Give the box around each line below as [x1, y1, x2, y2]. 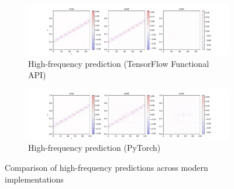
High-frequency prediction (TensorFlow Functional [28, 57, 209, 69]
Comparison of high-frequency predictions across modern [5, 161, 208, 173]
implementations [5, 173, 64, 185]
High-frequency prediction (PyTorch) [28, 141, 161, 154]
